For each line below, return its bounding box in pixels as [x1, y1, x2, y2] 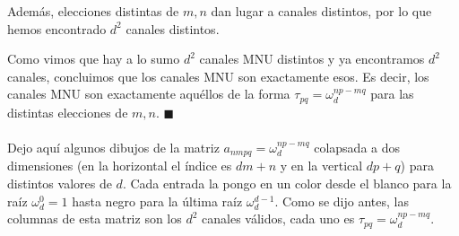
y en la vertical [280, 156, 363, 175]
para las [370, 84, 414, 103]
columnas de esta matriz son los [7, 209, 182, 228]
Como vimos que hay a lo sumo [7, 49, 180, 68]
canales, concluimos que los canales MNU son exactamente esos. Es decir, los [7, 66, 429, 85]
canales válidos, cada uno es [202, 209, 355, 228]
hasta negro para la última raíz [72, 191, 243, 210]
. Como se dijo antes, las [274, 191, 409, 210]
